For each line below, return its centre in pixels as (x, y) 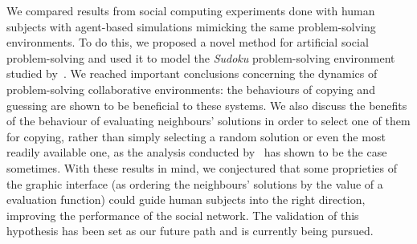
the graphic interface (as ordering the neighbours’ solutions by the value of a (195, 183)
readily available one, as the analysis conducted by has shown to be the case (197, 152)
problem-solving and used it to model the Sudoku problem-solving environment (201, 57)
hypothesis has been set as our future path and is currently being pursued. (190, 231)
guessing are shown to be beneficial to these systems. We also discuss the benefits (207, 105)
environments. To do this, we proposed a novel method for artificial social (188, 42)
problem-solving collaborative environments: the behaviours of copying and (191, 89)
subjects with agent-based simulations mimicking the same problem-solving (191, 26)
